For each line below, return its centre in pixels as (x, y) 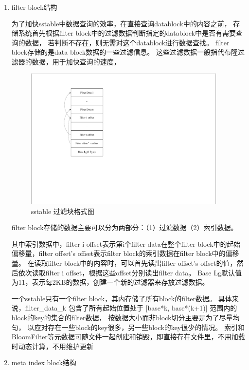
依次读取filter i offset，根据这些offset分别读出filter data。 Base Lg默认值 (130, 272)
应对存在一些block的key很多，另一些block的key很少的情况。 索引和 (139, 327)
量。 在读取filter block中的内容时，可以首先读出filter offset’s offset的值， (124, 263)
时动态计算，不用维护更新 (52, 346)
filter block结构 (34, 7)
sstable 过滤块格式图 (62, 211)
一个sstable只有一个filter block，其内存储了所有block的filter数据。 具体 (122, 298)
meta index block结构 (44, 362)
